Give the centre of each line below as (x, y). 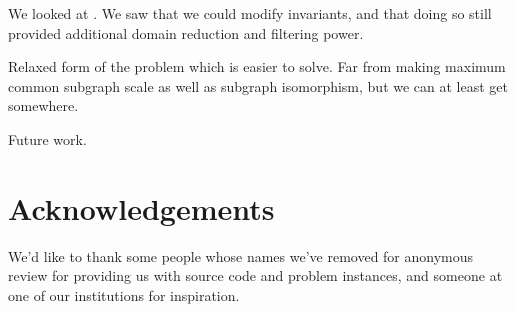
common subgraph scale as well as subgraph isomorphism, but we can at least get (258, 85)
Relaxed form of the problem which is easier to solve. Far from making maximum (257, 66)
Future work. (47, 138)
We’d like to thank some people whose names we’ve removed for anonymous (241, 255)
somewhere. (43, 105)
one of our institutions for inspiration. (124, 294)
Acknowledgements (141, 207)
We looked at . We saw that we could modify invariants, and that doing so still (250, 13)
